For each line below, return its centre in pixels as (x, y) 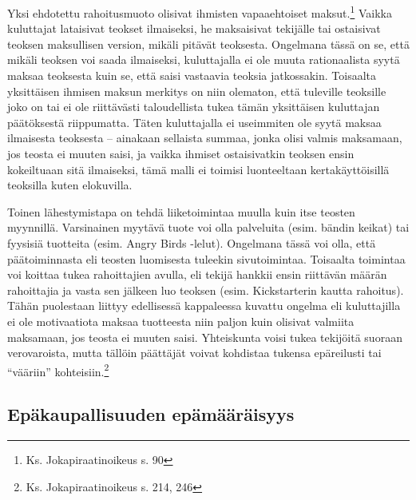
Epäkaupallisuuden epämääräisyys (151, 414)
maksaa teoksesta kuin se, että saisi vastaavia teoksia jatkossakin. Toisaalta (192, 75)
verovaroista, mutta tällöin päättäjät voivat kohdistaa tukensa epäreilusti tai (194, 353)
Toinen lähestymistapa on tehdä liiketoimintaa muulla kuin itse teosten (181, 211)
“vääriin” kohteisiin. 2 (58, 370)
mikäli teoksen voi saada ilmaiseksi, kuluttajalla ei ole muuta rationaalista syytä (204, 60)
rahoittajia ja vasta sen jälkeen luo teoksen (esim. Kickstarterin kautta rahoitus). (206, 290)
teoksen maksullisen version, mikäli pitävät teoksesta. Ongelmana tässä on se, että (208, 44)
